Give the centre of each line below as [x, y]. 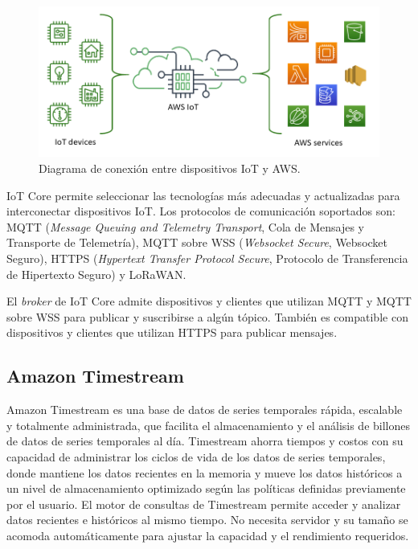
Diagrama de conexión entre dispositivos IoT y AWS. [170, 168]
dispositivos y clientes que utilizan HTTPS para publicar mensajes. [172, 332]
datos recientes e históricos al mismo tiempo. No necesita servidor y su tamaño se [207, 520]
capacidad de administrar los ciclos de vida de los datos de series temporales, [196, 456]
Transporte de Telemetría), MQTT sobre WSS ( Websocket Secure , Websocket [197, 242]
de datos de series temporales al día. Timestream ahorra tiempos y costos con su [205, 441]
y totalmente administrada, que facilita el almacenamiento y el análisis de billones [208, 425]
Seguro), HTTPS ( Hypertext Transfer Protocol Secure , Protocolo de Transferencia [207, 258]
